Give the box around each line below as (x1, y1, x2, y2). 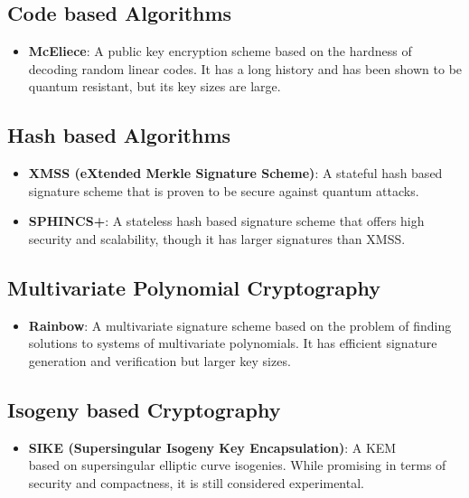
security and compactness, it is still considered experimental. (28, 473, 364, 492)
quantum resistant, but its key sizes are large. (28, 77, 281, 96)
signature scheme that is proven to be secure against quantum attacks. (28, 181, 419, 200)
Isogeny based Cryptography (7, 395, 281, 423)
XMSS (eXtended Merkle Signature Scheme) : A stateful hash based (28, 164, 443, 183)
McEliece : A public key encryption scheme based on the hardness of (28, 42, 412, 61)
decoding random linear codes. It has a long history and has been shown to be (28, 59, 463, 78)
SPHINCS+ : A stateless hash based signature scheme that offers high (28, 211, 425, 230)
